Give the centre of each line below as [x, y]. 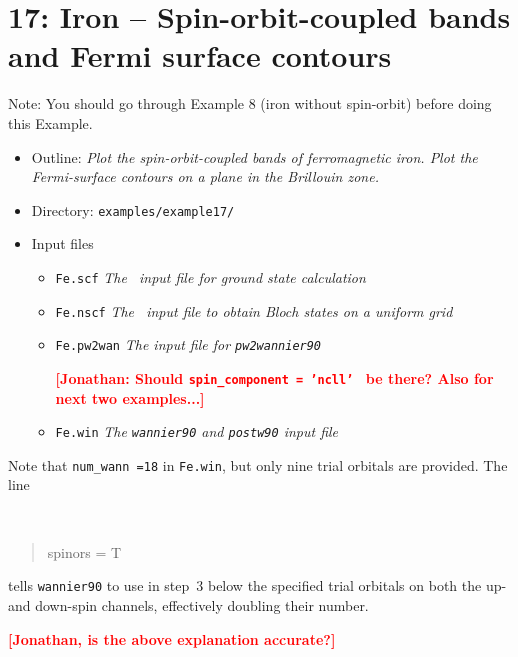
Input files [62, 243]
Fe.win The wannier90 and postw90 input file [197, 431]
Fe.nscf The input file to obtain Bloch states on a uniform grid [254, 310]
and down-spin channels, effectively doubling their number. [188, 604]
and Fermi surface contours [200, 55]
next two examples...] [130, 397]
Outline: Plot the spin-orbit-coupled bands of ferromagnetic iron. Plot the [254, 156]
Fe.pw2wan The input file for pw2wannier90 [188, 344]
